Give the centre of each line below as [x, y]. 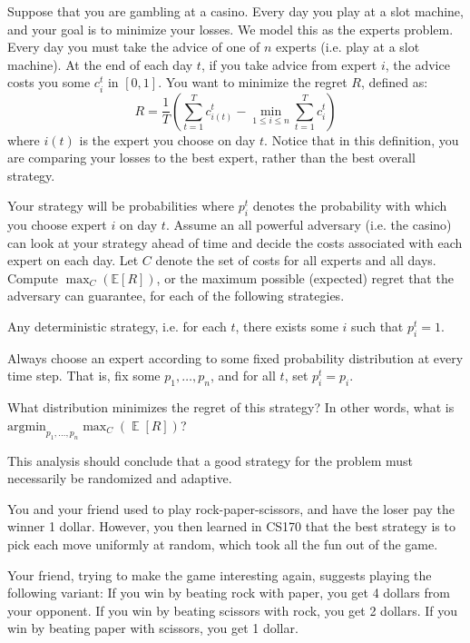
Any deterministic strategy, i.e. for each [117, 326]
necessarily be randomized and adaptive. [120, 478]
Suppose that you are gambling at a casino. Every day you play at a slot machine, [235, 11]
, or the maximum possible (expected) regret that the [305, 277]
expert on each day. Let [73, 260]
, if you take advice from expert [289, 64]
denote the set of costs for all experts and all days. [296, 260]
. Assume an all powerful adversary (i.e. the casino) [308, 225]
